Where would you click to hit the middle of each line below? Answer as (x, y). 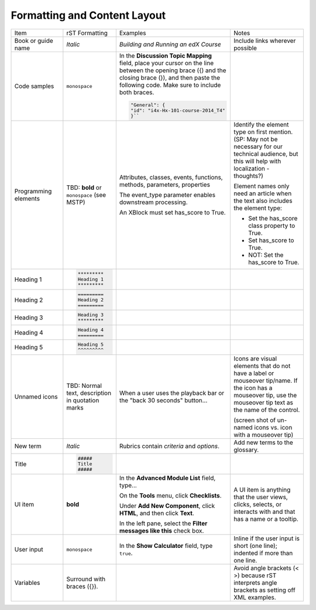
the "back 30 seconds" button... (163, 400)
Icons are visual (255, 359)
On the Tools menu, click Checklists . (170, 496)
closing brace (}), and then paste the (170, 77)
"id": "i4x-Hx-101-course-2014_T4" (178, 110)
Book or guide (34, 40)
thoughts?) (248, 176)
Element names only (261, 186)
